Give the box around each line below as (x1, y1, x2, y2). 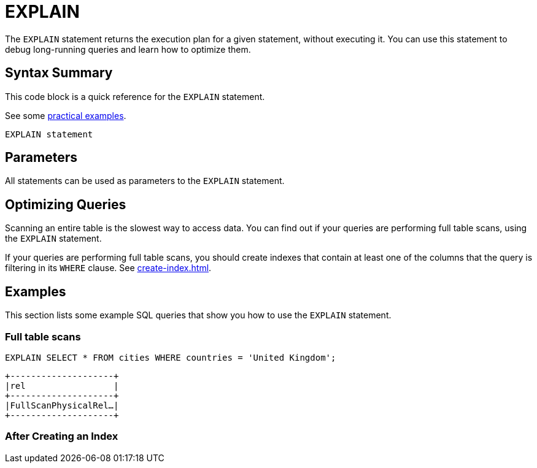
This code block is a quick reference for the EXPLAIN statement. (5, 91, 265, 102)
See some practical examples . (5, 110, 126, 121)
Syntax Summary (5, 65, 113, 81)
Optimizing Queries (5, 196, 126, 212)
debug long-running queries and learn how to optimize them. (5, 44, 251, 55)
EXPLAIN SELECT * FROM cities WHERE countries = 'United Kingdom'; (5, 352, 336, 363)
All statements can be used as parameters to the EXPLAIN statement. (5, 175, 285, 186)
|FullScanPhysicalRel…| (5, 400, 119, 410)
